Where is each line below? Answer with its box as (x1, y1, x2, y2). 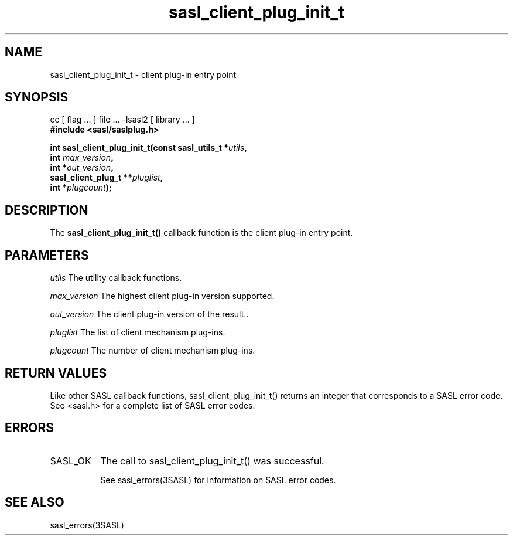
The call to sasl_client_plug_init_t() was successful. (100, 454, 324, 467)
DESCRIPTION (5, 202, 88, 218)
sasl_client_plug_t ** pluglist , (50, 172, 163, 183)
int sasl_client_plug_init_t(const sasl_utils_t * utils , (50, 142, 247, 153)
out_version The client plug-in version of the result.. (50, 309, 249, 320)
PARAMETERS (5, 247, 89, 263)
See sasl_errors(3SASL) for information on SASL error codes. (100, 474, 336, 485)
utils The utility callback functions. (50, 273, 182, 283)
